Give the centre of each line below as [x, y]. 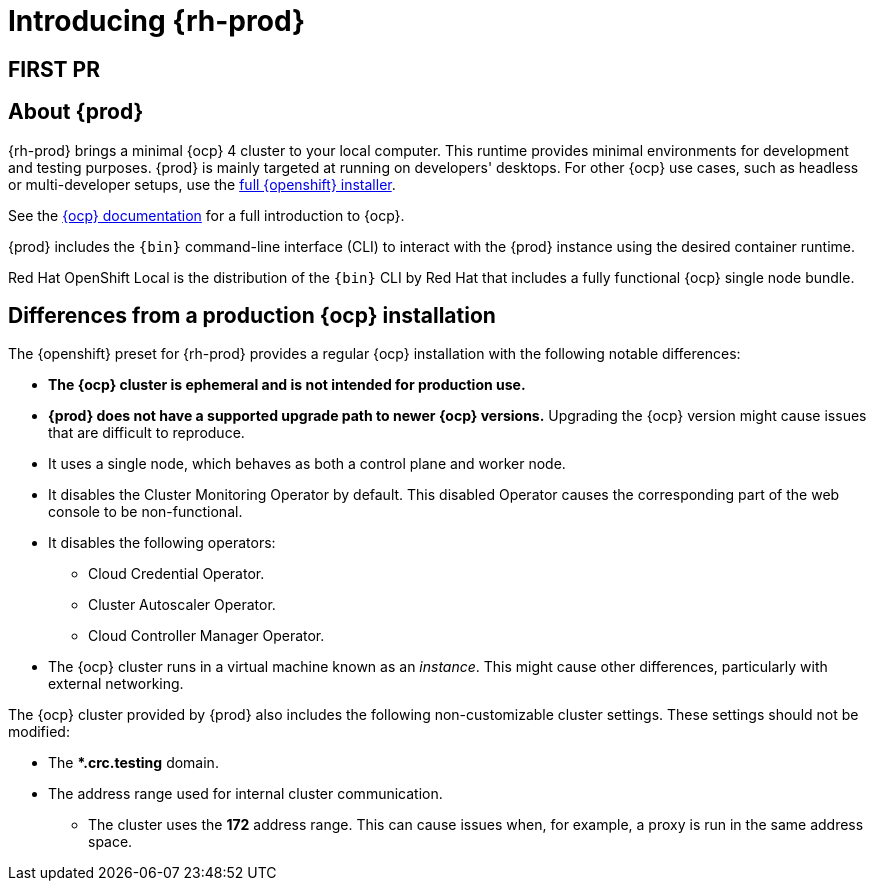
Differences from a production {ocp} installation [252, 316]
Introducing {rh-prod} [157, 21]
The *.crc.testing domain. [133, 763]
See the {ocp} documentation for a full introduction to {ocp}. [206, 215]
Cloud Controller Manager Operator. [206, 636]
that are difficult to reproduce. [146, 433]
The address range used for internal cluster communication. [245, 794]
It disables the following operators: [162, 543]
